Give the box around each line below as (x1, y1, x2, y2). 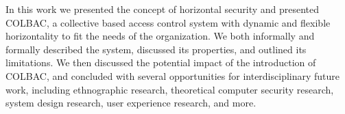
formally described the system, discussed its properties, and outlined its (5, 42, 307, 56)
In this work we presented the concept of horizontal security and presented (5, 2, 320, 16)
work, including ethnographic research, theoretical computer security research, (5, 82, 334, 96)
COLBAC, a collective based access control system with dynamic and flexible (5, 15, 331, 29)
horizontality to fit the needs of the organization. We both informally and (5, 29, 315, 43)
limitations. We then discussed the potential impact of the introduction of (5, 55, 316, 70)
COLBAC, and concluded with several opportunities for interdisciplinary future (5, 68, 340, 83)
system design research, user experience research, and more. (5, 96, 257, 110)
